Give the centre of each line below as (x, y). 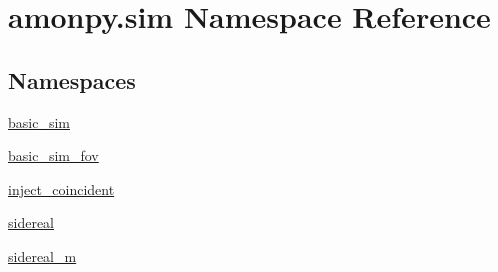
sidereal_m (42, 255)
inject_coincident (61, 188)
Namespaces (72, 79)
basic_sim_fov (53, 155)
